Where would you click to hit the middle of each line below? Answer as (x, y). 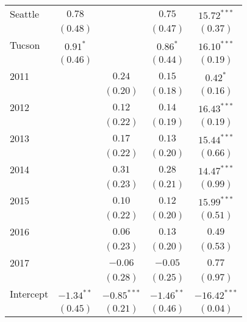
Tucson (25, 45)
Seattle (25, 14)
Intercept (29, 294)
